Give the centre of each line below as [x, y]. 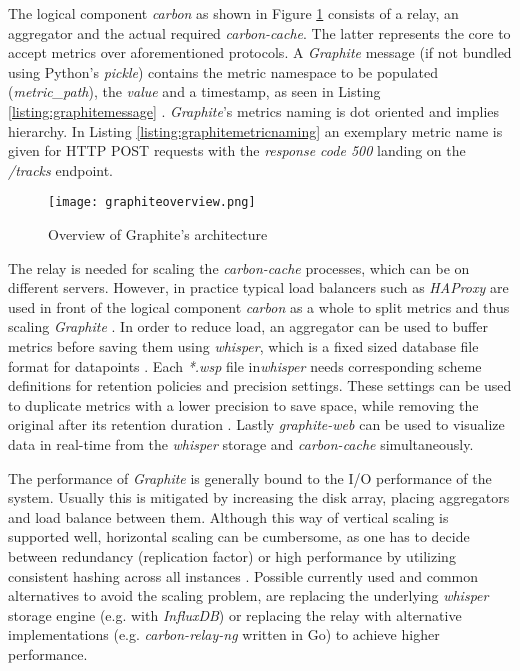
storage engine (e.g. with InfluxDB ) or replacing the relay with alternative [235, 614]
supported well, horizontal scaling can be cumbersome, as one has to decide [239, 536]
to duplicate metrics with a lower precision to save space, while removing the [243, 404]
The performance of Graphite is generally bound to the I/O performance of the [250, 477]
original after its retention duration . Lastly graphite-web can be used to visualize [256, 424]
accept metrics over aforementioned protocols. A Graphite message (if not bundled [260, 52]
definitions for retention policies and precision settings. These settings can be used [260, 385]
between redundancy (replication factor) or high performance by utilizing [232, 555]
